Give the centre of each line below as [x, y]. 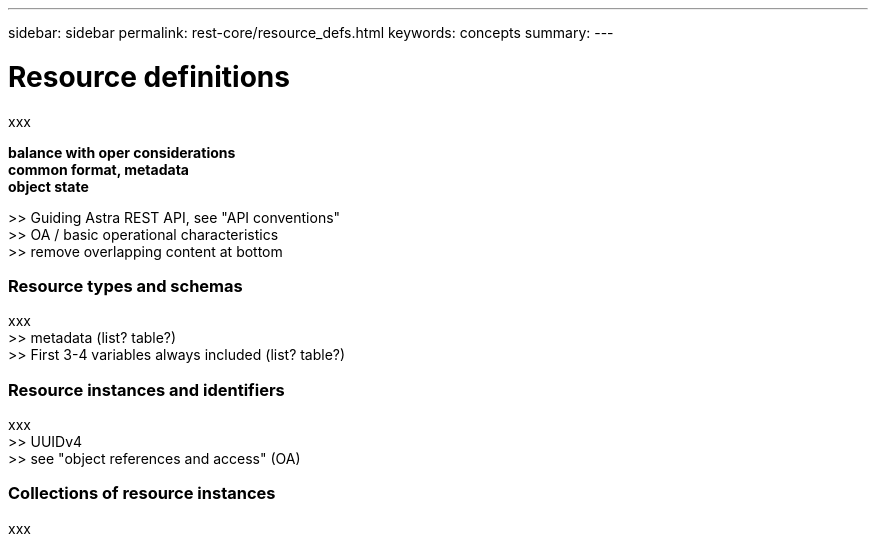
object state [48, 186]
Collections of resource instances [142, 493]
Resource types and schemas [125, 285]
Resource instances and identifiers [146, 389]
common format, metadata [98, 169]
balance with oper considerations [122, 152]
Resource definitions [149, 76]
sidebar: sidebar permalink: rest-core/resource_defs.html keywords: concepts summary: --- [311, 32]
